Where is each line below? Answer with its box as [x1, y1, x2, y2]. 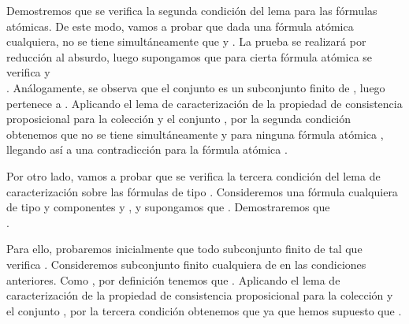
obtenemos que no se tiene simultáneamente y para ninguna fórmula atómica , [6, 125, 384, 142]
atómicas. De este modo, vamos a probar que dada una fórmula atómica [6, 17, 354, 34]
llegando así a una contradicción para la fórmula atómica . [6, 141, 288, 158]
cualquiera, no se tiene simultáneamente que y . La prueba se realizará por [6, 33, 366, 50]
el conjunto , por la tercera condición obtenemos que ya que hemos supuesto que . [6, 302, 402, 318]
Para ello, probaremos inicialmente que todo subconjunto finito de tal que [6, 240, 363, 257]
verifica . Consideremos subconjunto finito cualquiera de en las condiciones [6, 255, 366, 272]
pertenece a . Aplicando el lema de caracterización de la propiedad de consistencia [6, 95, 403, 111]
